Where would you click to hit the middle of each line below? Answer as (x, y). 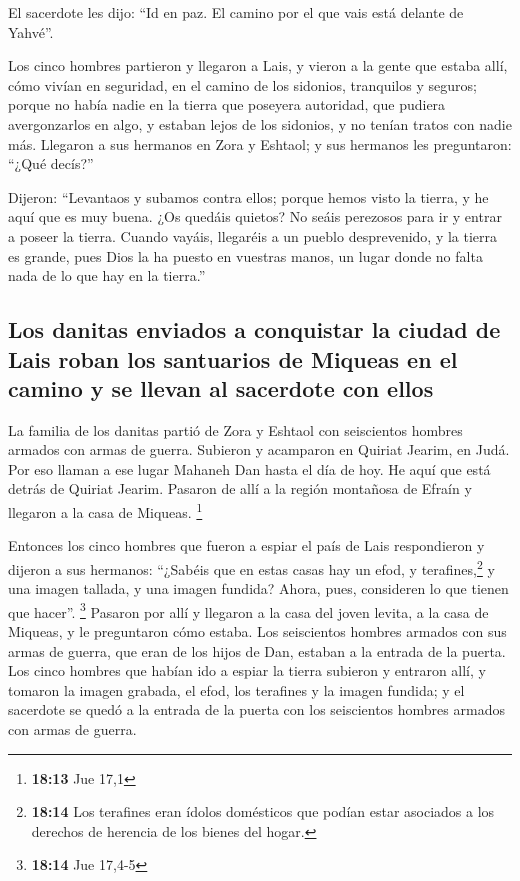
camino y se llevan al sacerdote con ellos (221, 387)
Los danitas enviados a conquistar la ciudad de (254, 329)
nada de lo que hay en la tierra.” (107, 275)
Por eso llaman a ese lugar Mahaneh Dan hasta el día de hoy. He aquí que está (249, 468)
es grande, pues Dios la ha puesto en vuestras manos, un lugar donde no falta (245, 255)
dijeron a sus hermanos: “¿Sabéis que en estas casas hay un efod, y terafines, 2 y (251, 567)
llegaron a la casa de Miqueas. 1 (105, 510)
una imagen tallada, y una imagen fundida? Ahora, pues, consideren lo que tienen (258, 588)
